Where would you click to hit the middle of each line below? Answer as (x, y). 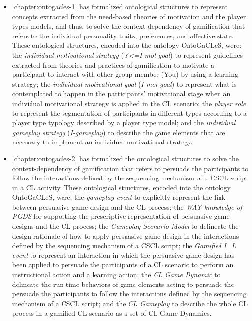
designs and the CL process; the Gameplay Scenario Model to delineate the (125, 226)
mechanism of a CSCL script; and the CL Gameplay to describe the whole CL (130, 303)
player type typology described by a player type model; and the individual (124, 123)
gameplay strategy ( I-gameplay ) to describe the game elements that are (119, 132)
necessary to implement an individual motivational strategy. (102, 142)
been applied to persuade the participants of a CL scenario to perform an (123, 265)
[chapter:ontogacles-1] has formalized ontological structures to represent (120, 6)
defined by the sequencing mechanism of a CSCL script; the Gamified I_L (124, 245)
